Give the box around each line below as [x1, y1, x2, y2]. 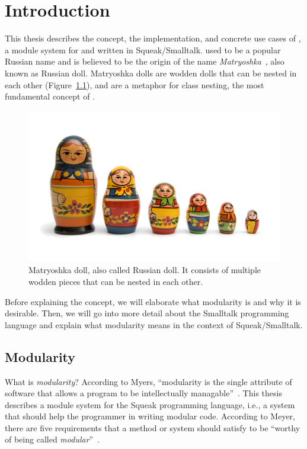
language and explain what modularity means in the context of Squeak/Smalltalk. [5, 318, 303, 331]
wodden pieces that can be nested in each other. [28, 275, 203, 287]
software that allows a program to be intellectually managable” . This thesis [5, 387, 282, 399]
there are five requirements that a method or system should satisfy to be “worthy [5, 421, 300, 434]
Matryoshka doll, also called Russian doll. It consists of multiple [28, 264, 261, 276]
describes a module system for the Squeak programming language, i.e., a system [5, 398, 295, 410]
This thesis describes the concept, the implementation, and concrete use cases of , [5, 32, 301, 44]
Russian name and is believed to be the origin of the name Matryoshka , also [5, 55, 284, 68]
